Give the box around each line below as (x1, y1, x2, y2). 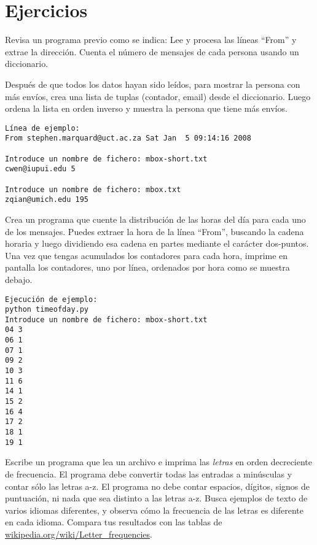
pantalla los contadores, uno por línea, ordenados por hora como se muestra (5, 261, 290, 274)
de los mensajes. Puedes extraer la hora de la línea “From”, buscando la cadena (5, 225, 304, 238)
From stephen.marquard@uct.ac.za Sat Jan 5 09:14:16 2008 (5, 134, 251, 143)
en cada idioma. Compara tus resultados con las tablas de (5, 516, 222, 528)
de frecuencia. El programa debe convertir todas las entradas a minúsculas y (5, 467, 292, 480)
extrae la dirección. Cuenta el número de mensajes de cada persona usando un (5, 45, 299, 58)
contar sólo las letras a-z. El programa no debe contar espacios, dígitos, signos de (5, 479, 310, 492)
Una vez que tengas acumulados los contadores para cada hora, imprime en (5, 249, 288, 261)
